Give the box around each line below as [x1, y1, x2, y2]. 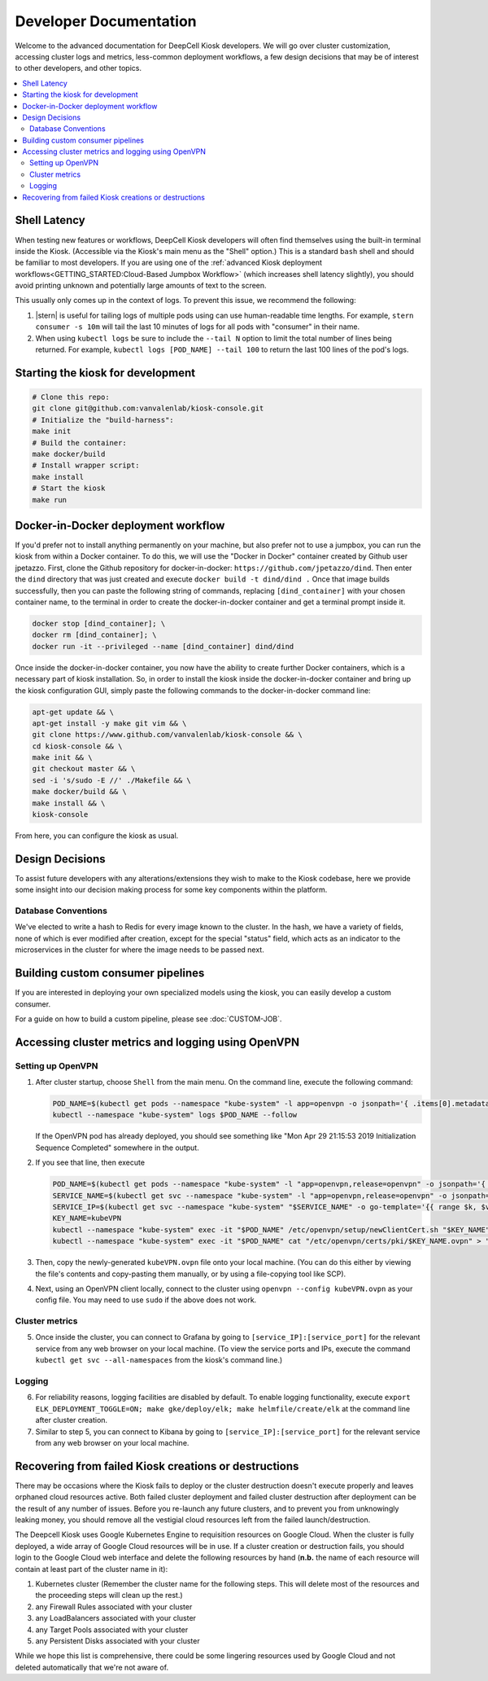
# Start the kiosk [32, 484, 106, 493]
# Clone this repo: [32, 393, 110, 402]
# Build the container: [32, 438, 128, 447]
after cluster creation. [35, 1415, 108, 1425]
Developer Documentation [15, 12, 197, 30]
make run [32, 495, 68, 504]
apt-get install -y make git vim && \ [32, 718, 187, 728]
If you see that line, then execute [35, 1157, 146, 1168]
